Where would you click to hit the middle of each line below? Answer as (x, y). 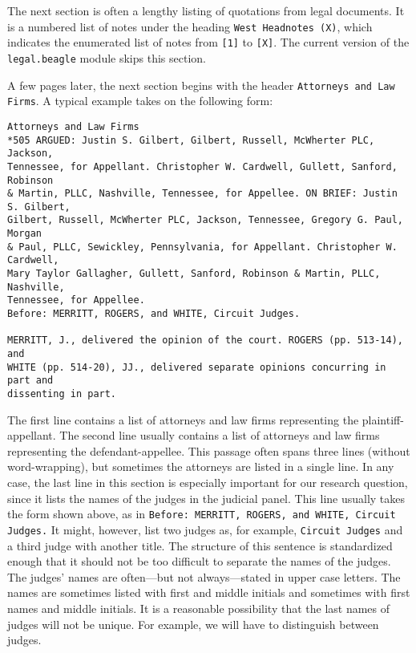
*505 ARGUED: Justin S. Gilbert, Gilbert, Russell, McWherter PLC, (191, 140)
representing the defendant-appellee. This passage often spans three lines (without (209, 450)
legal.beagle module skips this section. (107, 57)
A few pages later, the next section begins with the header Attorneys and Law (201, 85)
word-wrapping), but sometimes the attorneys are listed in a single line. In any (201, 466)
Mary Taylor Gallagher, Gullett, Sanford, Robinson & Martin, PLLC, (194, 274)
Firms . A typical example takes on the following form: (140, 101)
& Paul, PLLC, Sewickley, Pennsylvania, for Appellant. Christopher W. (202, 247)
